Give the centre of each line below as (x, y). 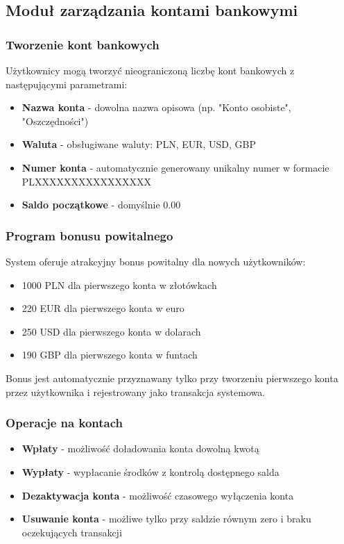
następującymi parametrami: (67, 84)
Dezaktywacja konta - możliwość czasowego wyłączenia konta (158, 495)
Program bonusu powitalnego (89, 235)
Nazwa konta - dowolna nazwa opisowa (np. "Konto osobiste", (156, 107)
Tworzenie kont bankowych (83, 44)
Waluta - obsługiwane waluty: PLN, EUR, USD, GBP (139, 144)
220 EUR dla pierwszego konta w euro (103, 308)
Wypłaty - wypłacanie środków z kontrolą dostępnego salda (150, 471)
